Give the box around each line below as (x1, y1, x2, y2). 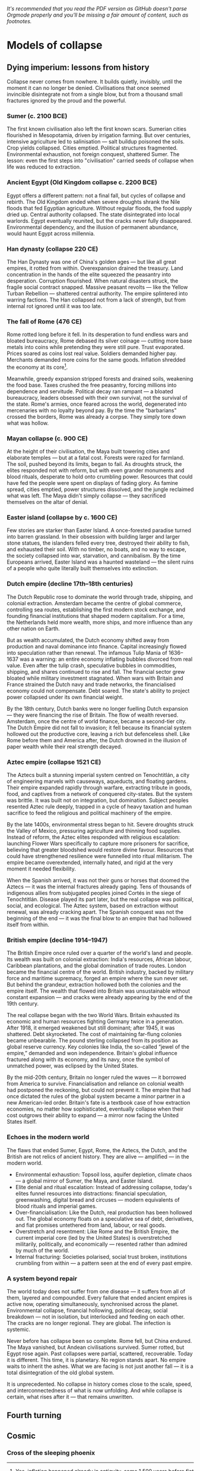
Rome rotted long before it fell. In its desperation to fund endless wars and (7, 331, 189, 338)
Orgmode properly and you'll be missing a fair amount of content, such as (7, 11, 189, 18)
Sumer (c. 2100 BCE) (7, 111, 68, 120)
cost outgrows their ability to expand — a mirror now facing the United (7, 1112, 179, 1119)
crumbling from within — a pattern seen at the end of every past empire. (15, 1259, 192, 1267)
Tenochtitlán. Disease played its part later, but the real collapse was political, (7, 896, 194, 903)
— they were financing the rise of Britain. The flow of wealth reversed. (7, 711, 179, 719)
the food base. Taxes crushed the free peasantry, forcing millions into (7, 381, 177, 388)
